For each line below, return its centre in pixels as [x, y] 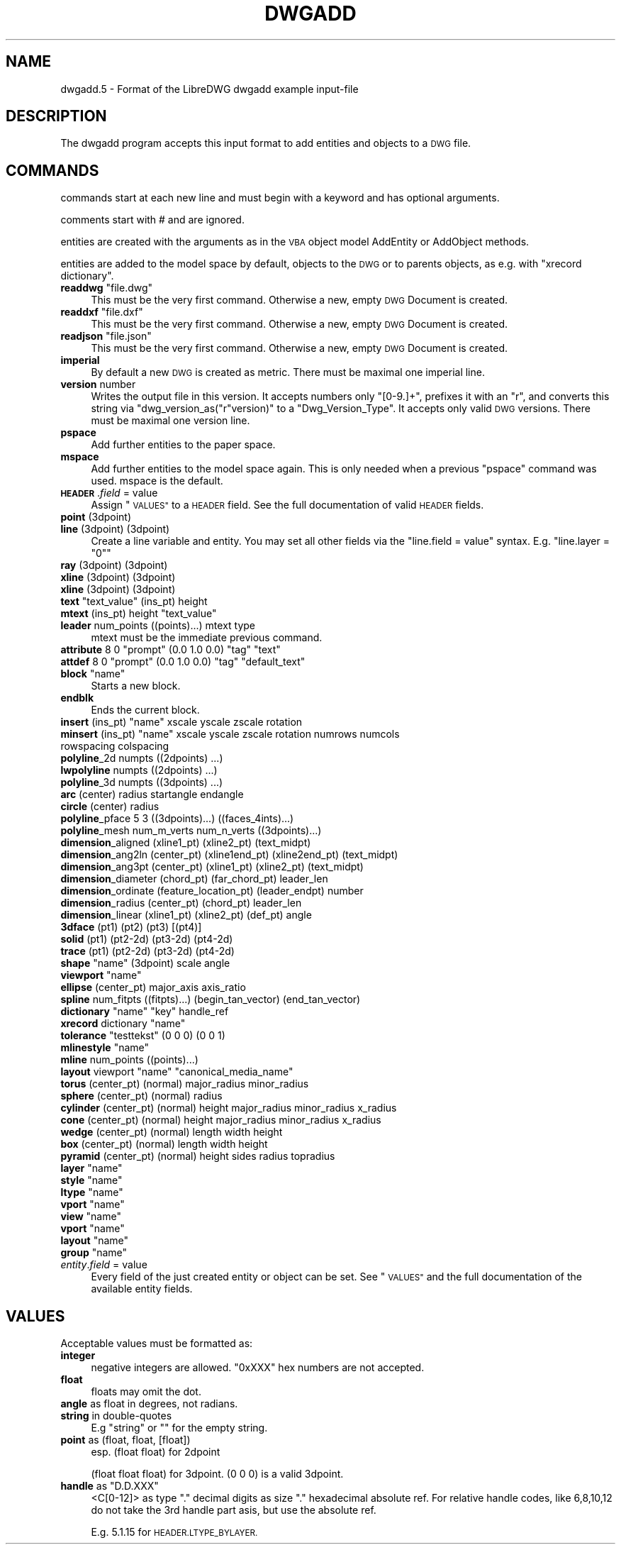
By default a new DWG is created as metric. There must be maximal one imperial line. [288, 372]
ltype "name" [92, 1192]
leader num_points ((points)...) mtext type [158, 626]
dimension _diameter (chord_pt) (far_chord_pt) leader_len [194, 879]
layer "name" [91, 1168]
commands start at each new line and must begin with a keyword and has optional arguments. [280, 198]
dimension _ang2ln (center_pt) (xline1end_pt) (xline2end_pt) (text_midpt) [229, 855]
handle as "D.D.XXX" [110, 1486]
